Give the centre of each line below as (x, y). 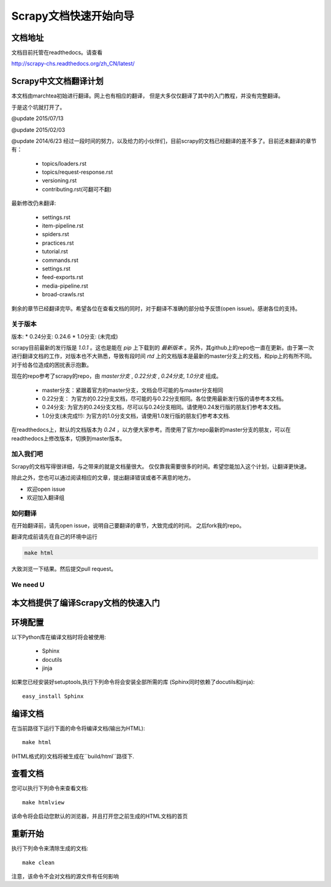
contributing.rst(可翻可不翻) (77, 189)
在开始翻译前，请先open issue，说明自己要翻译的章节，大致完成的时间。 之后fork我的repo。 (128, 526)
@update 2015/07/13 (37, 118)
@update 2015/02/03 (38, 129)
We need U (28, 585)
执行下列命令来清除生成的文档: (50, 848)
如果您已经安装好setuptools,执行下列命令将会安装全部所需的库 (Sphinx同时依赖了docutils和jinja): (133, 682)
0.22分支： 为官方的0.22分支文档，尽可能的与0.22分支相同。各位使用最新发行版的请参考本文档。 (165, 399)
